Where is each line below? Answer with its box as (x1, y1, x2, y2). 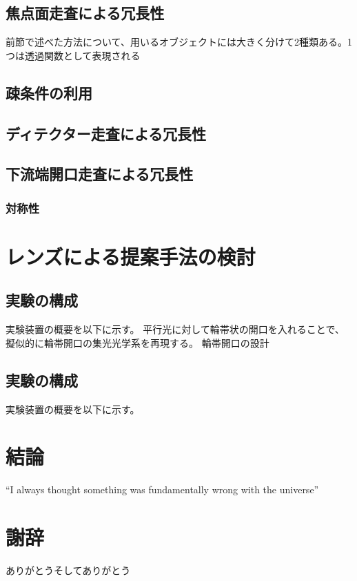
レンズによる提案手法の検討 (6, 242, 256, 270)
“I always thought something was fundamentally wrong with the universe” (6, 482, 319, 497)
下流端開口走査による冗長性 (6, 163, 194, 184)
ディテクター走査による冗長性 (6, 122, 207, 144)
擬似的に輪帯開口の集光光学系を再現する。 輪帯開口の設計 (6, 335, 269, 350)
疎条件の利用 (6, 82, 92, 103)
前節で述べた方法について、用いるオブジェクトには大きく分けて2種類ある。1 (6, 35, 352, 49)
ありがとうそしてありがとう (6, 562, 131, 577)
